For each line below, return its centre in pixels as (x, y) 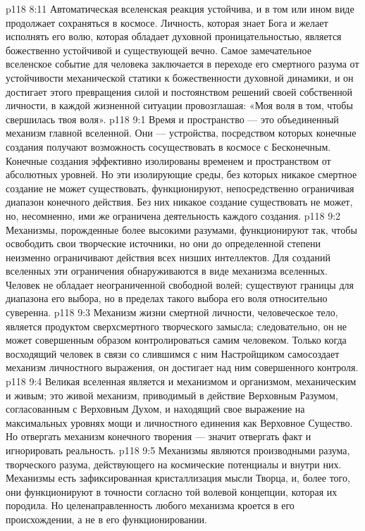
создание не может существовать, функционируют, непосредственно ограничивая (180, 188)
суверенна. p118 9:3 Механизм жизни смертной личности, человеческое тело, (172, 312)
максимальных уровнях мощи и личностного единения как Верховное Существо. (179, 422)
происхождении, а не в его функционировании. (106, 519)
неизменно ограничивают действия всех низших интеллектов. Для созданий (168, 257)
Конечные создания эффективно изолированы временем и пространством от (168, 160)
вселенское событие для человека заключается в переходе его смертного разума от (182, 64)
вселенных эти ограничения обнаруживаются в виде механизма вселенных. (167, 271)
